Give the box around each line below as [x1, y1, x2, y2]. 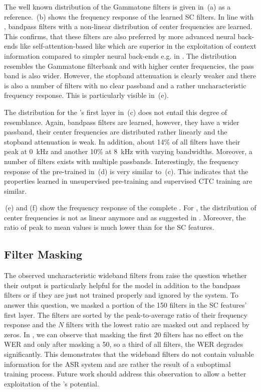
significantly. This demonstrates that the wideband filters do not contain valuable [4, 349, 254, 359]
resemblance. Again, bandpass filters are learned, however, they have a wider [4, 116, 239, 127]
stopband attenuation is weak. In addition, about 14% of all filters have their [4, 136, 240, 147]
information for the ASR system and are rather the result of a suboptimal [4, 358, 231, 369]
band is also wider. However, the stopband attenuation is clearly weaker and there [4, 70, 256, 81]
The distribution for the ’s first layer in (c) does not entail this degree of [4, 106, 227, 117]
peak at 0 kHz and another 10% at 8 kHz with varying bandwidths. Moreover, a [4, 146, 252, 157]
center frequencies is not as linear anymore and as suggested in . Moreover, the [4, 212, 246, 222]
